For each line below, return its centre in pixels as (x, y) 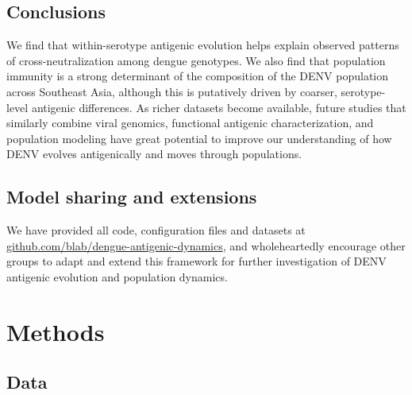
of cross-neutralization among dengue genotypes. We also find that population (196, 60)
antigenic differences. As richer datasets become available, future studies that (219, 107)
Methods (56, 331)
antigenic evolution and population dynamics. (117, 276)
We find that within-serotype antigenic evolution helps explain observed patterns (203, 45)
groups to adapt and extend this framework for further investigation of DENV (196, 261)
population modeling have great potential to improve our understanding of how (199, 138)
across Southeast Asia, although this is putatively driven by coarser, (172, 91)
